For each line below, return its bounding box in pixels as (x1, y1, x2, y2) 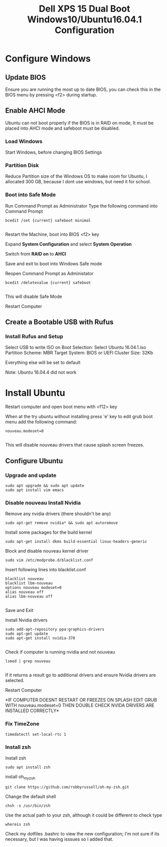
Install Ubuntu (5, 387, 65, 398)
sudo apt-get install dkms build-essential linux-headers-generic (5, 539, 147, 544)
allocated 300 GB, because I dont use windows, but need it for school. (5, 179, 151, 185)
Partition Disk (5, 162, 39, 169)
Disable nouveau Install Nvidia (5, 499, 81, 506)
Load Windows (5, 137, 43, 144)
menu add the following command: (5, 419, 77, 425)
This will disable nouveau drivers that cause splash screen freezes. (5, 442, 144, 448)
